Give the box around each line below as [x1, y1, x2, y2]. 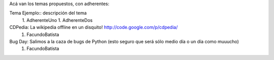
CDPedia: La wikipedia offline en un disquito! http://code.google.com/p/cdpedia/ [9, 24, 178, 31]
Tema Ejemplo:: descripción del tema [9, 10, 87, 16]
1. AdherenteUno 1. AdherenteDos [22, 17, 93, 23]
